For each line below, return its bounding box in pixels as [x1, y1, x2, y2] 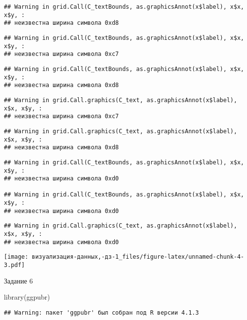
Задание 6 [4, 275, 33, 285]
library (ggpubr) [4, 292, 50, 302]
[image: [4, 253, 29, 261]
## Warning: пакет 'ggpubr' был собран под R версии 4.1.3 [4, 309, 199, 316]
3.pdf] [4, 262, 25, 269]
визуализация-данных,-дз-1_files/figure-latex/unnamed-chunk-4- [32, 253, 244, 261]
